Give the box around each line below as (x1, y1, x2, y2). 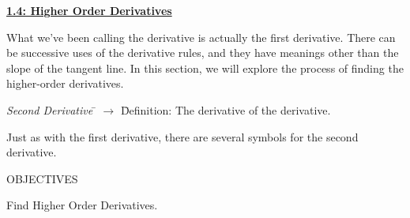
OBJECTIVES (6, 170, 78, 186)
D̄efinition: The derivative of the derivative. (120, 101, 331, 118)
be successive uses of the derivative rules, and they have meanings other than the (6, 44, 399, 61)
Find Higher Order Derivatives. (6, 197, 158, 213)
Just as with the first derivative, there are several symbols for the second (6, 128, 359, 145)
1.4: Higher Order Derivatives (6, 2, 172, 18)
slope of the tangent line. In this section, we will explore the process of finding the (6, 59, 404, 76)
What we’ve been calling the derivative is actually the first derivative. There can (6, 28, 396, 45)
